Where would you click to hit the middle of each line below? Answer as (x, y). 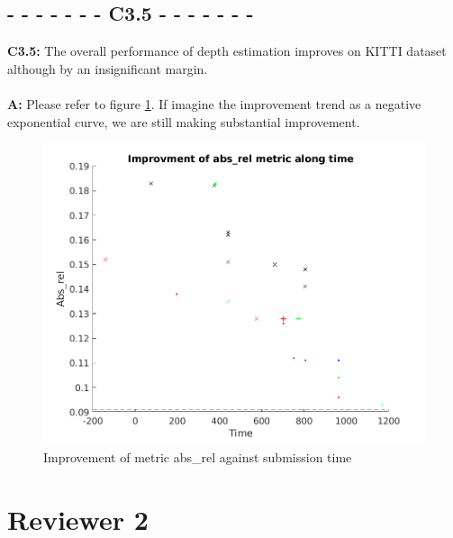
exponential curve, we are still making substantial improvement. (184, 121)
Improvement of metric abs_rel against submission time (198, 457)
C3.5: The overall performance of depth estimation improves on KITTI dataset (227, 51)
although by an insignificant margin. (108, 68)
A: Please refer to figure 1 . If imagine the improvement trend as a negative (214, 103)
